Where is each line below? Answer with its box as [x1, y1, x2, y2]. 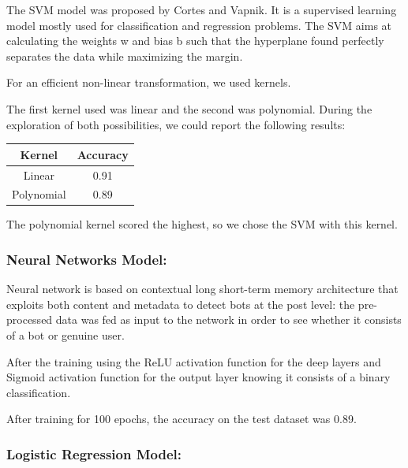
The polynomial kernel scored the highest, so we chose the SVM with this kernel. [6, 216, 398, 232]
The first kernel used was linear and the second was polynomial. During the [6, 100, 372, 117]
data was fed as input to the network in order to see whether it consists [55, 311, 402, 328]
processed [6, 311, 53, 328]
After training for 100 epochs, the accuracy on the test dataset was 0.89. [6, 410, 357, 427]
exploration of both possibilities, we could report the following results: [6, 116, 346, 132]
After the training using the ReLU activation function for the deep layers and [6, 353, 381, 370]
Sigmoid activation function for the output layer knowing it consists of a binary [6, 369, 391, 385]
